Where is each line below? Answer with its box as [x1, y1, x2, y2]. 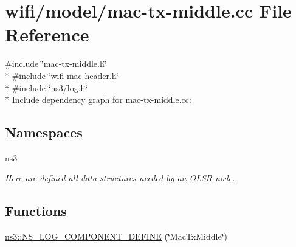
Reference [5, 22, 89, 47]
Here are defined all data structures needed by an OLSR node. [5, 172, 235, 184]
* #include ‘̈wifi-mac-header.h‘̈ [5, 69, 119, 82]
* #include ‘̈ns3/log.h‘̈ [5, 81, 88, 94]
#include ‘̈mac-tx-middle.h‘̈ [5, 57, 107, 70]
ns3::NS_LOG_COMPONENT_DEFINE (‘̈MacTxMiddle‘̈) [5, 230, 228, 243]
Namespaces [5, 123, 83, 142]
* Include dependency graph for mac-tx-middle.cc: [5, 93, 191, 106]
